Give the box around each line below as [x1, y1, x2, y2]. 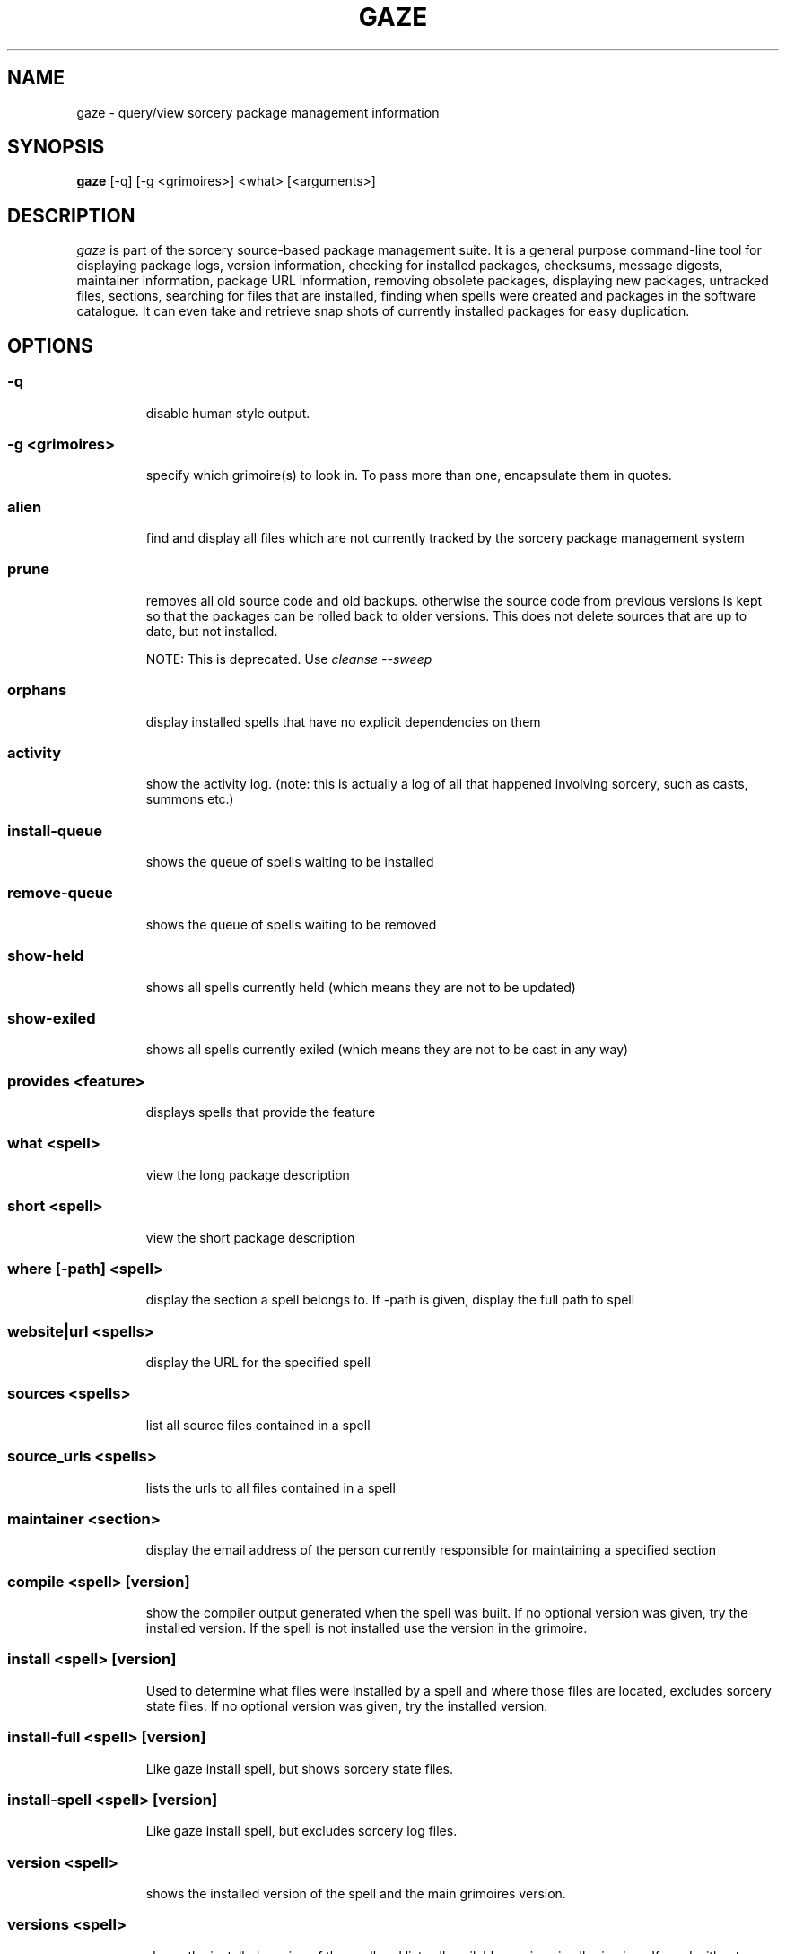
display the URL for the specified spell [145, 1355, 371, 1370]
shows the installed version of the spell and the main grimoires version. [145, 1886, 566, 1901]
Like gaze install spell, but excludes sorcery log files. [145, 1823, 458, 1839]
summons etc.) [145, 791, 234, 807]
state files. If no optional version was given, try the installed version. [145, 1697, 548, 1714]
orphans [7, 681, 67, 700]
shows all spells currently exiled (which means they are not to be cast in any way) [145, 1042, 629, 1058]
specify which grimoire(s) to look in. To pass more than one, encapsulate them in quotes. [145, 467, 672, 484]
